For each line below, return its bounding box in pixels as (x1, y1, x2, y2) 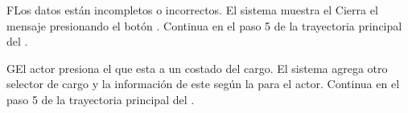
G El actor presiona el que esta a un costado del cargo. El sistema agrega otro (6, 59, 388, 76)
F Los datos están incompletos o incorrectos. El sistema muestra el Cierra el (6, 2, 378, 18)
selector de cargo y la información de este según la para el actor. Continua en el (6, 75, 400, 92)
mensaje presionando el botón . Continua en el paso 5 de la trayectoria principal (6, 17, 402, 34)
